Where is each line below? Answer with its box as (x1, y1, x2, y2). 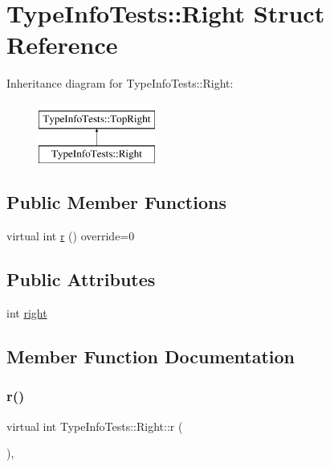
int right (6, 305, 47, 322)
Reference (6, 28, 118, 61)
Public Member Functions (6, 190, 226, 215)
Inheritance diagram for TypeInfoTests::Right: (6, 75, 234, 92)
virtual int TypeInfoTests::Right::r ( (6, 417, 183, 434)
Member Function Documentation (6, 344, 295, 369)
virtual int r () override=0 (6, 227, 135, 244)
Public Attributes (6, 267, 156, 292)
